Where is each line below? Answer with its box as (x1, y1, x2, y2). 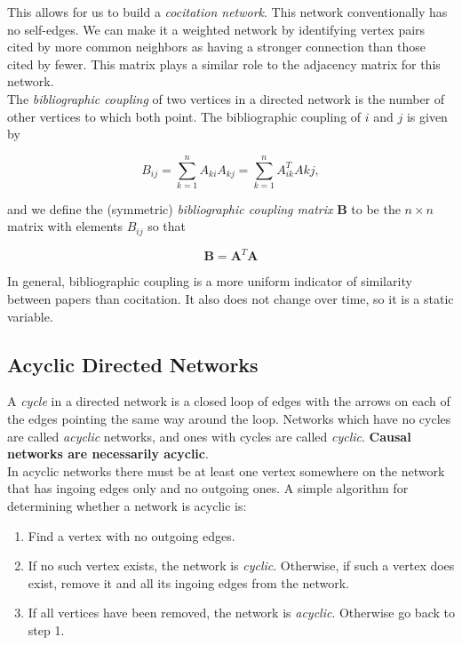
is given (406, 107, 448, 125)
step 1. (28, 620, 65, 639)
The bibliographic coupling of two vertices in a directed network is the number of (7, 89, 445, 107)
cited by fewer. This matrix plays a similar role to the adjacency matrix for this (7, 54, 441, 73)
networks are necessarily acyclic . (7, 444, 209, 463)
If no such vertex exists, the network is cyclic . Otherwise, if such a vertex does (28, 556, 455, 575)
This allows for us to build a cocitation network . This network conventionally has (7, 3, 448, 20)
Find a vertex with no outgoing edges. (28, 526, 235, 545)
